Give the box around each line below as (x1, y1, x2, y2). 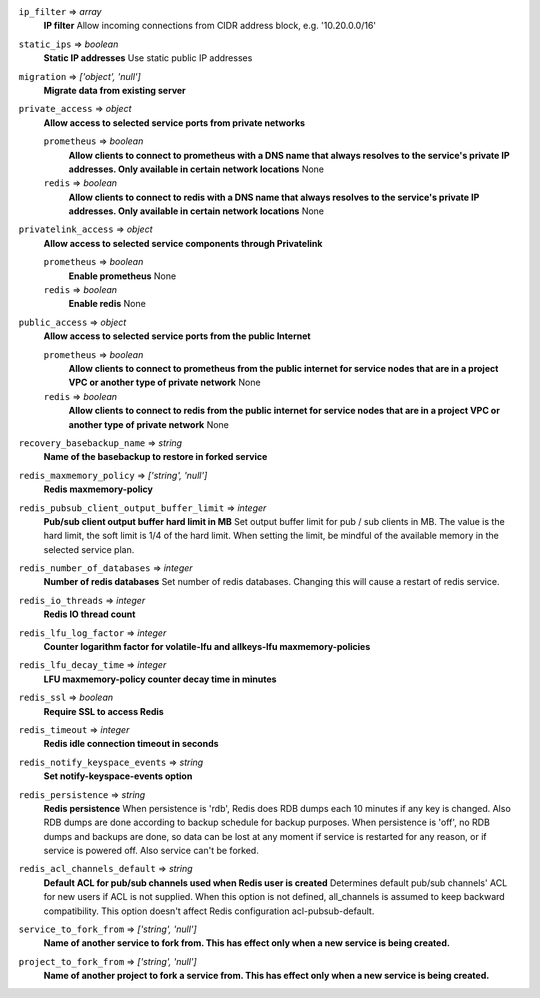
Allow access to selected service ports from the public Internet (43, 330, 311, 342)
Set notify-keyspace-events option (43, 770, 193, 782)
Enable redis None (68, 298, 147, 310)
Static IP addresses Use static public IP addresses (43, 52, 253, 64)
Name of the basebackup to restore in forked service (43, 451, 268, 463)
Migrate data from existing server (43, 84, 187, 96)
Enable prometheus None (68, 270, 177, 282)
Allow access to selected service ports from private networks (43, 116, 305, 129)
